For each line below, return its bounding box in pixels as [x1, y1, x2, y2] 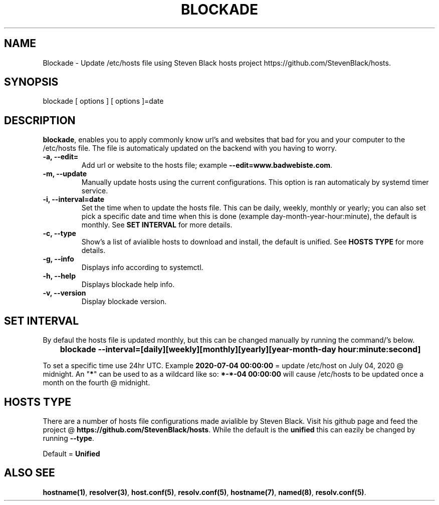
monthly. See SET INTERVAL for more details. [81, 220, 233, 229]
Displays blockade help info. [81, 280, 175, 289]
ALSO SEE [4, 466, 55, 479]
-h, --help [43, 272, 76, 281]
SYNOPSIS [4, 76, 59, 89]
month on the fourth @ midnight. [43, 378, 150, 387]
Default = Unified [43, 449, 100, 458]
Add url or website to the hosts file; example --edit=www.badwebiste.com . [81, 161, 333, 170]
